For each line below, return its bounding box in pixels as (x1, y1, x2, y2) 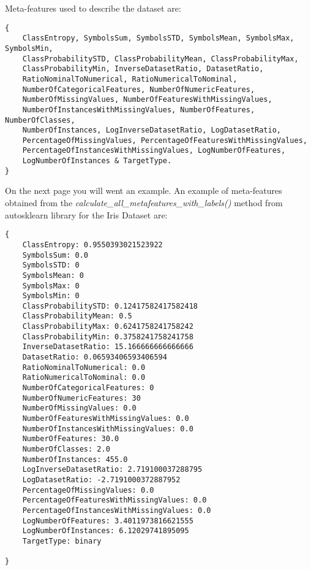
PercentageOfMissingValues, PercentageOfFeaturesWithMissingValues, (22, 136, 307, 145)
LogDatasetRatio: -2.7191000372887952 (22, 475, 181, 484)
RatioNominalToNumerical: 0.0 (22, 363, 146, 372)
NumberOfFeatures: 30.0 (22, 434, 119, 444)
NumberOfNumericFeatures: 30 (22, 393, 141, 402)
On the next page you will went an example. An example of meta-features (5, 184, 282, 197)
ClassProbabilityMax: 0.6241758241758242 (22, 322, 193, 331)
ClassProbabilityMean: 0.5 (22, 312, 132, 321)
